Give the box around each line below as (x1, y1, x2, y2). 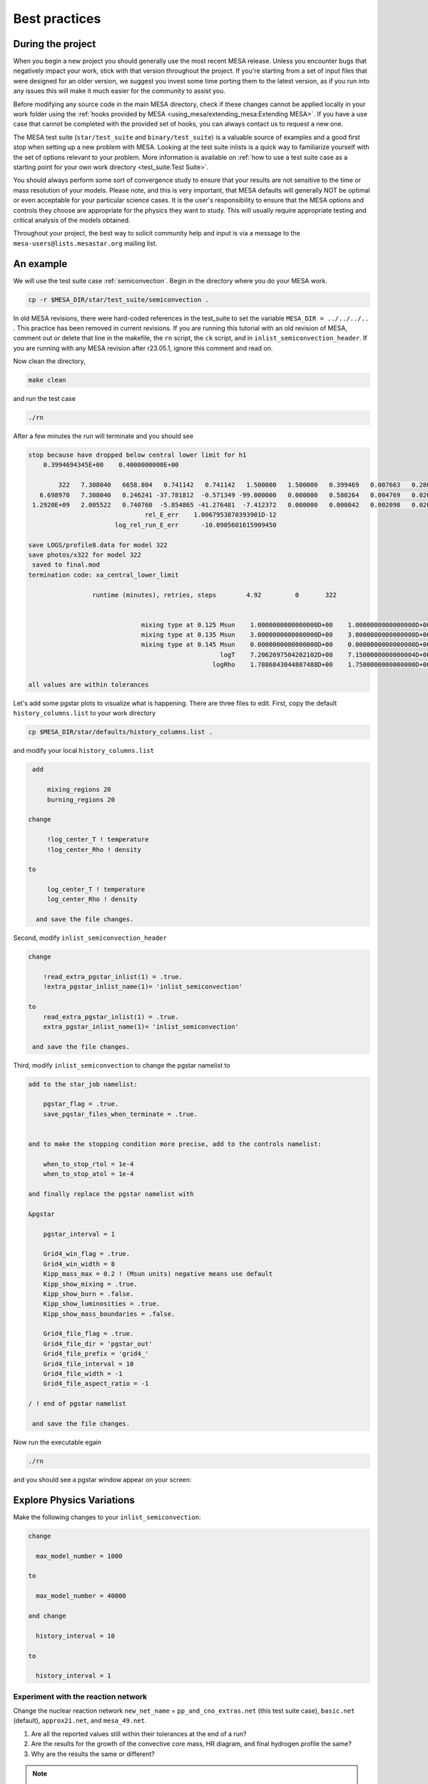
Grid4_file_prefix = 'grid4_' (43, 1349, 149, 1358)
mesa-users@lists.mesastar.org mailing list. (13, 239, 158, 248)
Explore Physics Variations (13, 1494, 136, 1506)
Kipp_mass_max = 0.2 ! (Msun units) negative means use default (43, 1270, 273, 1278)
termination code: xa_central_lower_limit (28, 571, 179, 579)
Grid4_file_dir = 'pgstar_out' (43, 1339, 153, 1348)
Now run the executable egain (13, 1438, 102, 1446)
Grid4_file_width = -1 (43, 1370, 123, 1378)
